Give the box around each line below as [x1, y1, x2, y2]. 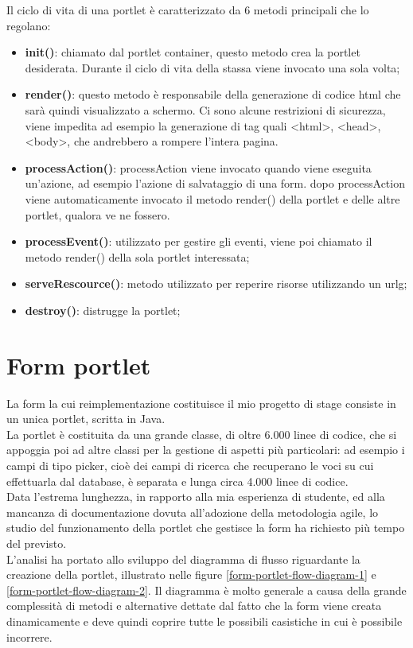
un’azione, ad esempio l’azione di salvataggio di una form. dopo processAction [25, 175, 405, 192]
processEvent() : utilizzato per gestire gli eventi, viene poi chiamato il [25, 233, 372, 250]
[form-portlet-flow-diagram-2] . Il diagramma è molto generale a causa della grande [6, 581, 407, 598]
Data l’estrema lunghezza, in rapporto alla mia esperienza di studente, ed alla [6, 488, 385, 505]
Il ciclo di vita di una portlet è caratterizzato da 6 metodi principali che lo [6, 2, 369, 17]
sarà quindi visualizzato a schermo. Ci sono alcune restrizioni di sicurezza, [25, 101, 386, 118]
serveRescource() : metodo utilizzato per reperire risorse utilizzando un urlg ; [25, 275, 407, 292]
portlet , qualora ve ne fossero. [25, 206, 170, 223]
